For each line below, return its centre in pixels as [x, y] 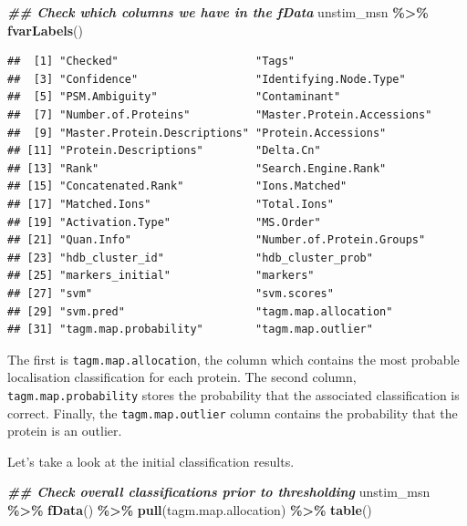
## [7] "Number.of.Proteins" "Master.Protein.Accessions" [220, 114]
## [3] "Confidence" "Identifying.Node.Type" [207, 79]
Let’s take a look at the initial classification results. [151, 461]
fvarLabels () [45, 30]
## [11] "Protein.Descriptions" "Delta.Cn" [164, 151]
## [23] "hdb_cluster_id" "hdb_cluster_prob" [190, 258]
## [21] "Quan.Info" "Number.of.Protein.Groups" [217, 240]
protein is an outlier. [65, 431]
